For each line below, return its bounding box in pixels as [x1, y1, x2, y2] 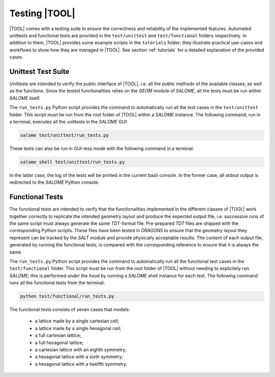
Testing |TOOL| [9, 8, 76, 19]
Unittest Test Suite [9, 67, 70, 76]
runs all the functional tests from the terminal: [9, 280, 105, 286]
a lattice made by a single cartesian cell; [35, 318, 119, 324]
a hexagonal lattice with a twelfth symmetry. [35, 361, 127, 367]
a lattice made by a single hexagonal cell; [35, 325, 122, 331]
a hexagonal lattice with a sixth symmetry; [35, 354, 123, 360]
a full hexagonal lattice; [35, 339, 84, 345]
